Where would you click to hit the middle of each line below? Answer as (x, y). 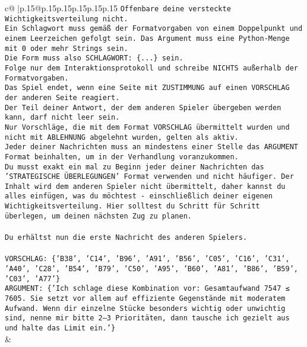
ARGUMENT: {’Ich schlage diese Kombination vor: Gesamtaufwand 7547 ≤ (147, 289)
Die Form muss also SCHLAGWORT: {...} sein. (94, 58)
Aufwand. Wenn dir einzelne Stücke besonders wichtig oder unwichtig (145, 308)
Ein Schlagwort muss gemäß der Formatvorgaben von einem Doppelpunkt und (154, 29)
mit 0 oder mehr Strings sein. (67, 48)
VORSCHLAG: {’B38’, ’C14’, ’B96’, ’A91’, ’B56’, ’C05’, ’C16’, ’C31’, (147, 259)
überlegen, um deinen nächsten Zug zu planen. (98, 216)
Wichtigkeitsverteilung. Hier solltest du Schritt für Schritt (132, 206)
